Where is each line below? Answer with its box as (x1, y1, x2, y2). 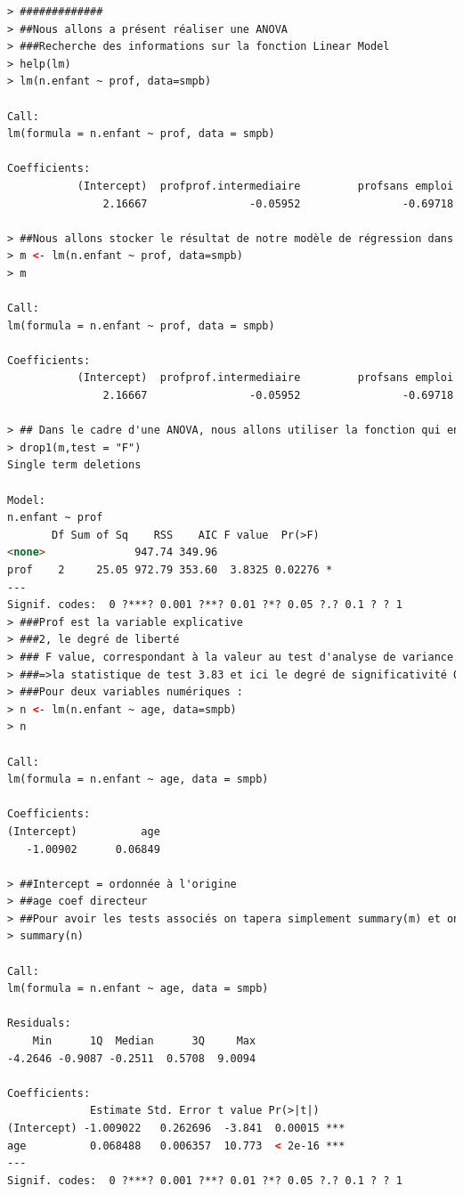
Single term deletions (7, 459, 142, 472)
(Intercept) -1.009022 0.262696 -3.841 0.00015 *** (7, 1122, 345, 1134)
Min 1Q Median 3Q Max (32, 1035, 256, 1048)
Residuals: (7, 1017, 71, 1030)
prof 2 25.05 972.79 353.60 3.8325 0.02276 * (7, 564, 333, 576)
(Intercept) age (7, 824, 160, 838)
